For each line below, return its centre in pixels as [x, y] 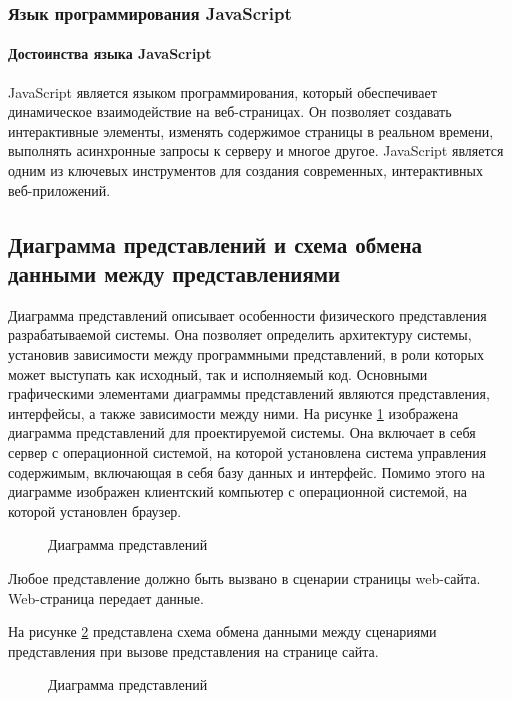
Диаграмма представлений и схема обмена [215, 243]
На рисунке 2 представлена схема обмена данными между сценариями [222, 631]
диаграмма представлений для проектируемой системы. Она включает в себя [242, 432]
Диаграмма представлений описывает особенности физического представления [247, 314]
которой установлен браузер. [95, 510]
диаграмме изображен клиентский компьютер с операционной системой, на [238, 491]
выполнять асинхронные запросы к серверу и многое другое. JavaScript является [256, 150]
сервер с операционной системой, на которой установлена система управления [247, 451]
